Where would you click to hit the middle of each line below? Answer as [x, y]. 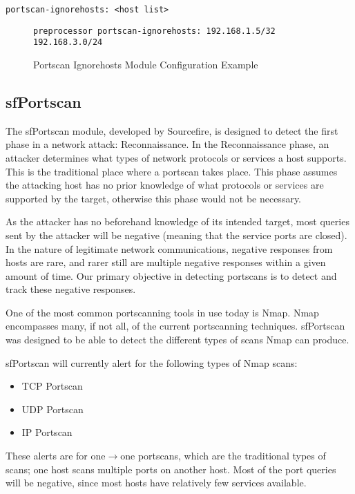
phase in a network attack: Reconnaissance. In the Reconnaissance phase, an [167, 144]
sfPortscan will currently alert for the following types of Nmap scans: [152, 362]
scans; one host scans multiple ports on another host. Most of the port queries [171, 469]
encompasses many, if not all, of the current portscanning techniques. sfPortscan [175, 326]
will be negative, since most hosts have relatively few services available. [156, 483]
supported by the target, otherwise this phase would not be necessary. [154, 198]
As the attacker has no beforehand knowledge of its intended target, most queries [177, 221]
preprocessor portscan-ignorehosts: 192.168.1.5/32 [154, 31]
